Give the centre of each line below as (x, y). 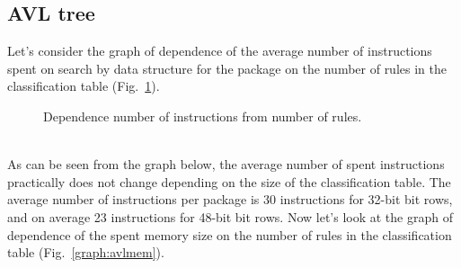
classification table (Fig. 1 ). (84, 86)
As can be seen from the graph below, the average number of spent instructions (226, 164)
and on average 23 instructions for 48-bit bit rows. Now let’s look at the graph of (230, 216)
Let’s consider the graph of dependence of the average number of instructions (220, 51)
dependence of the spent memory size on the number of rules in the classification (230, 234)
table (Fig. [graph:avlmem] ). (86, 252)
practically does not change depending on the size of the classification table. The (229, 181)
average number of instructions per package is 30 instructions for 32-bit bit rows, (230, 199)
